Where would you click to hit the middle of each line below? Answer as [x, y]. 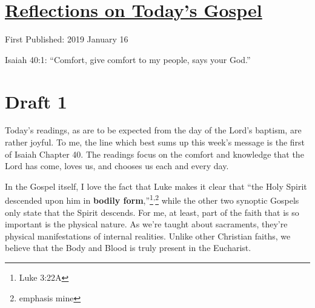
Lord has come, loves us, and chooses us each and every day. [117, 166]
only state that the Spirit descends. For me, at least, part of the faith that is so [152, 212]
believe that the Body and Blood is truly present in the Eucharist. [128, 248]
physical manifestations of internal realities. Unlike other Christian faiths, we [148, 236]
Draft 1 [36, 101]
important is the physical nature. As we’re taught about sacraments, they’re [146, 224]
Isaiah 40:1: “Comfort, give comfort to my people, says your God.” [128, 59]
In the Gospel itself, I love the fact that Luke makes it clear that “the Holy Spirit [156, 186]
